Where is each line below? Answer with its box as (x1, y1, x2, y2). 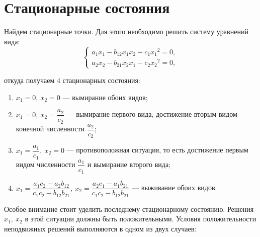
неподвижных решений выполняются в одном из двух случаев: (4, 223, 197, 233)
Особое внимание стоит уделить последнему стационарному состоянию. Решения (4, 203, 254, 214)
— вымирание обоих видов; (62, 92, 148, 102)
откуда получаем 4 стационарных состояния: (4, 74, 140, 85)
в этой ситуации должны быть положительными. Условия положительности (25, 213, 256, 224)
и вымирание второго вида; (87, 159, 170, 170)
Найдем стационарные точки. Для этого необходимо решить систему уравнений (4, 26, 248, 37)
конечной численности (16, 123, 85, 134)
